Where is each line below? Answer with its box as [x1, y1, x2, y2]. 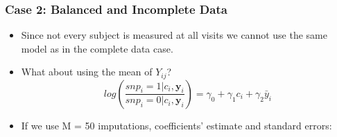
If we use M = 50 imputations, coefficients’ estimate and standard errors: [21, 118, 332, 132]
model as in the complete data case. [21, 41, 173, 55]
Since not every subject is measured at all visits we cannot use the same [21, 28, 327, 42]
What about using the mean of [21, 64, 153, 79]
